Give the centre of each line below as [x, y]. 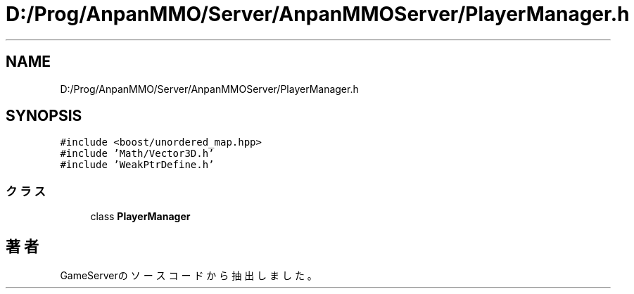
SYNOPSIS [44, 116]
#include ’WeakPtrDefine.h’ [137, 165]
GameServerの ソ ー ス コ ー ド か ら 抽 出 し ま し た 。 [189, 276]
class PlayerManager [140, 217]
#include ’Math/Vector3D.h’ [137, 154]
